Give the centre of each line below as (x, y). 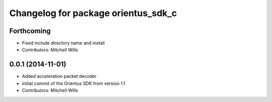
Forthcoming (30, 31)
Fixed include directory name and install (63, 43)
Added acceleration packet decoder (59, 76)
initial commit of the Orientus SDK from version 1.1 (74, 83)
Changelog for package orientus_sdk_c (93, 13)
